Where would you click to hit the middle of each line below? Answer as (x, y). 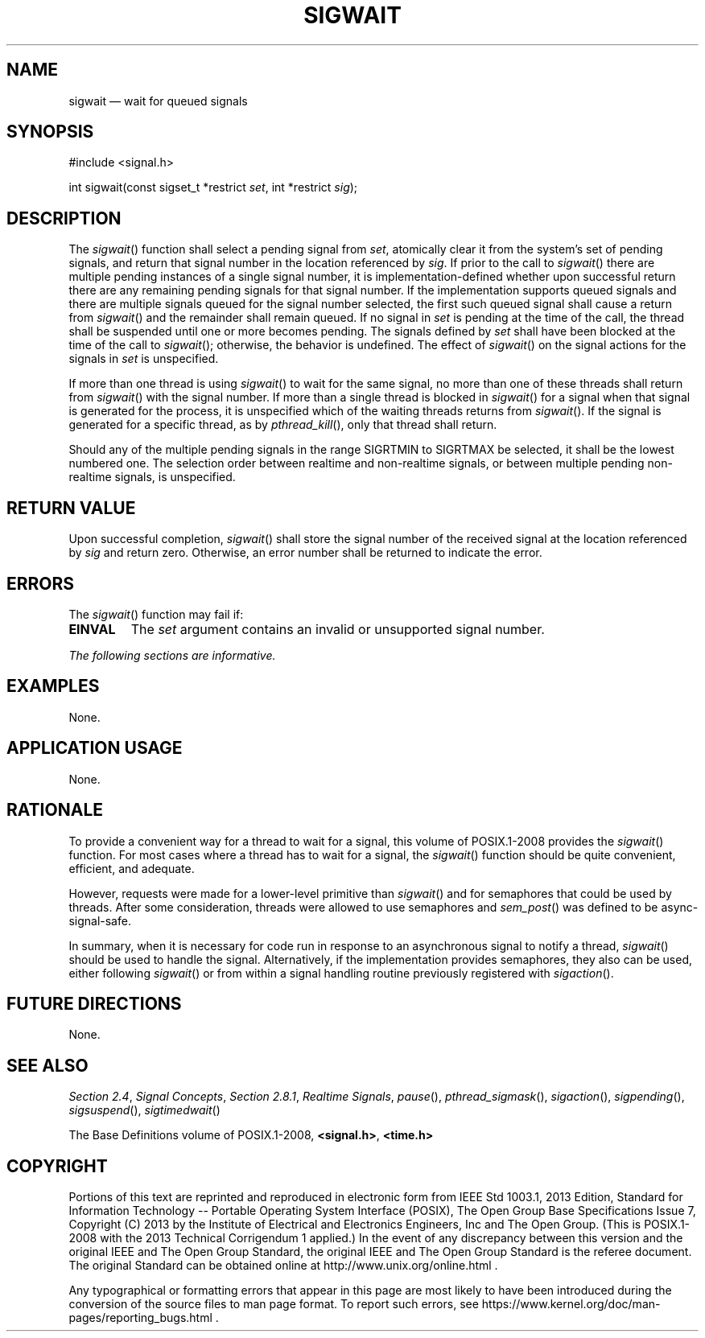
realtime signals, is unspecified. (152, 477)
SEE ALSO (47, 1065)
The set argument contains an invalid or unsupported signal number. (338, 629)
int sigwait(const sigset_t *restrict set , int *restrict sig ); (213, 187)
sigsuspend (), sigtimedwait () (144, 1110)
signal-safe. (100, 920)
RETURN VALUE (71, 508)
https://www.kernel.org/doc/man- (571, 1304)
